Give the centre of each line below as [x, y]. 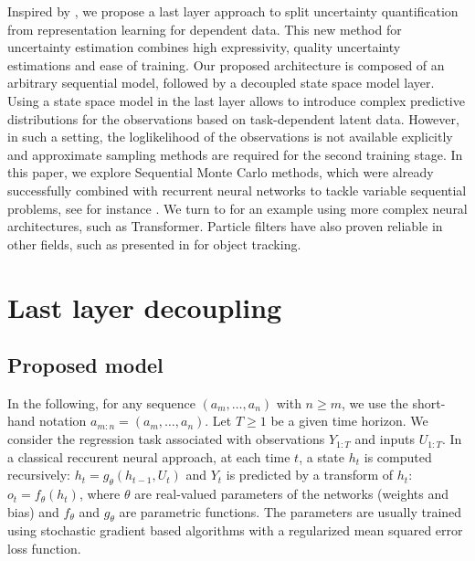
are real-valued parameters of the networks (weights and [291, 494]
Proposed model [85, 365]
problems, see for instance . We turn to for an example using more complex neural [237, 208]
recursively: [39, 475]
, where [100, 494]
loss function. [44, 549]
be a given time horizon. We [349, 421]
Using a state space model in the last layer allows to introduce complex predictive [236, 100]
